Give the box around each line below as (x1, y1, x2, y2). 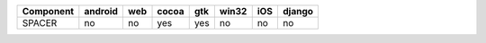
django (283, 5, 314, 17)
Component (22, 5, 75, 17)
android (84, 5, 119, 17)
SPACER (22, 17, 58, 29)
